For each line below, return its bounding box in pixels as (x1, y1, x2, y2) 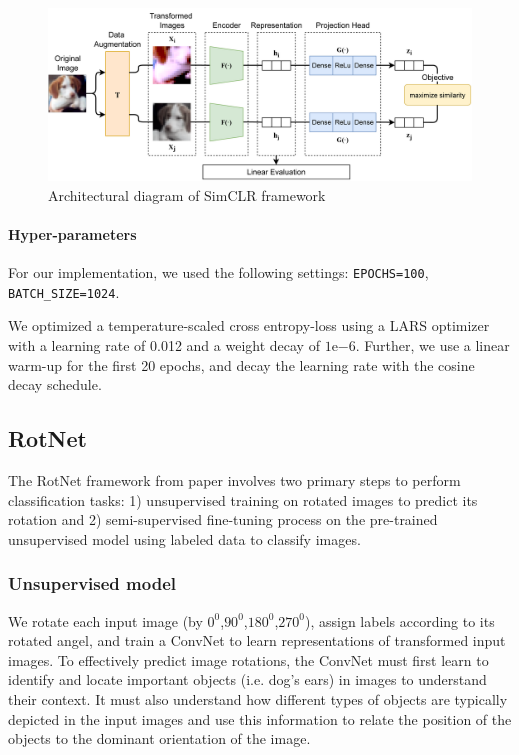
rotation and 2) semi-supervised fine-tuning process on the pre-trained (8, 509, 438, 530)
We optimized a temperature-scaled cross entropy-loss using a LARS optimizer (8, 315, 490, 336)
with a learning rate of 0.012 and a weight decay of (8, 334, 320, 355)
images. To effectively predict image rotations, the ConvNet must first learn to (8, 649, 489, 670)
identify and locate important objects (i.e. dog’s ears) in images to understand (8, 669, 487, 690)
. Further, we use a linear (355, 334, 510, 355)
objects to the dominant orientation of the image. (8, 728, 311, 749)
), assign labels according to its (305, 610, 495, 631)
